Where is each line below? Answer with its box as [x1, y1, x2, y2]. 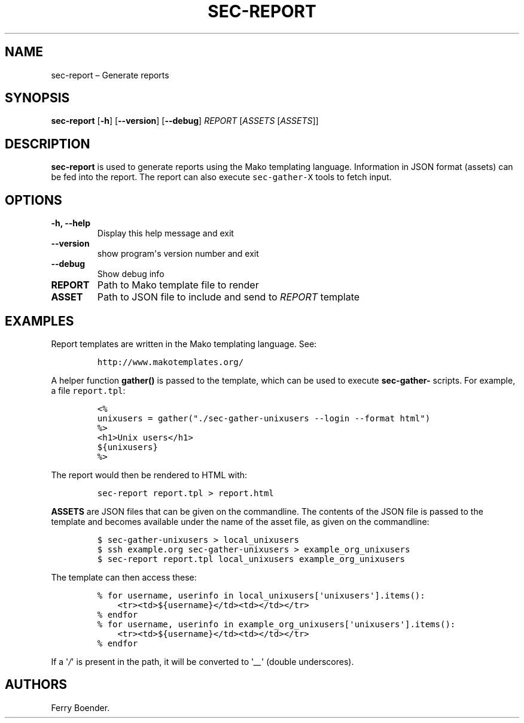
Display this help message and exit [97, 228, 234, 239]
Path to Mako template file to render [97, 279, 259, 291]
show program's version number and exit [97, 248, 259, 259]
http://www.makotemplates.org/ [97, 357, 244, 367]
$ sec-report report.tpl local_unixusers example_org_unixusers [97, 554, 405, 564]
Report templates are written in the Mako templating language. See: [51, 338, 317, 349]
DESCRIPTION [5, 136, 90, 151]
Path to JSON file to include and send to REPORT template [97, 291, 360, 303]
